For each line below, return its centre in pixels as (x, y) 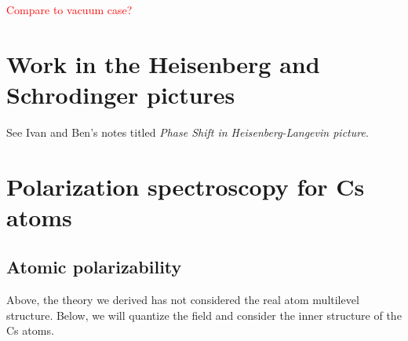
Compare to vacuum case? (69, 9)
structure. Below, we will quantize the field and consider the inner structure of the (204, 315)
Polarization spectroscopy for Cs (186, 186)
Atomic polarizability (94, 267)
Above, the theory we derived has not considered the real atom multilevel (183, 300)
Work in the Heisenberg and (163, 63)
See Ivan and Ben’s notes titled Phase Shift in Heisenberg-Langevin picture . (188, 132)
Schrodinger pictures (121, 94)
